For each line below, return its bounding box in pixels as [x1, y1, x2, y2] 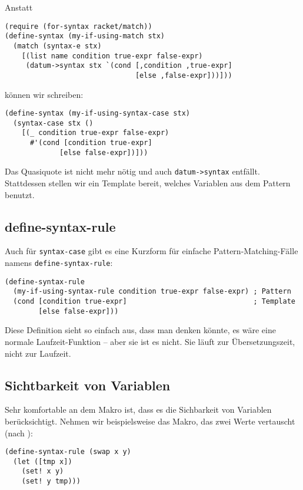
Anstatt [5, 1, 33, 13]
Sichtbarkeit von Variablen [5, 376, 171, 394]
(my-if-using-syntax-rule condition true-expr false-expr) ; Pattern [13, 287, 291, 296]
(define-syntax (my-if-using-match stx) [5, 32, 165, 41]
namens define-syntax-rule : [5, 256, 113, 269]
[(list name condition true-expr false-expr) [21, 51, 203, 60]
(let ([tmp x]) [13, 457, 72, 466]
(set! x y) [21, 467, 64, 476]
